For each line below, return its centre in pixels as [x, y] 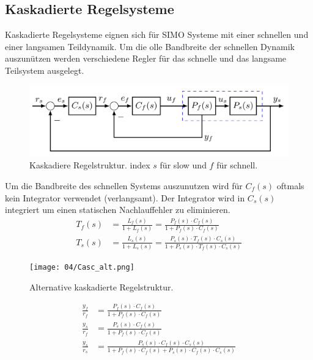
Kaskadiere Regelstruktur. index [90, 165]
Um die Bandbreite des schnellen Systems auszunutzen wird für [124, 185]
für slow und [183, 165]
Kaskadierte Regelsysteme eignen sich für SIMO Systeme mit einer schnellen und [157, 34]
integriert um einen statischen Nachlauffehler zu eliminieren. [118, 210]
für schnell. [237, 165]
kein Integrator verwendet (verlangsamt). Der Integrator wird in [125, 197]
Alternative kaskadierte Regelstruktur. [101, 286]
